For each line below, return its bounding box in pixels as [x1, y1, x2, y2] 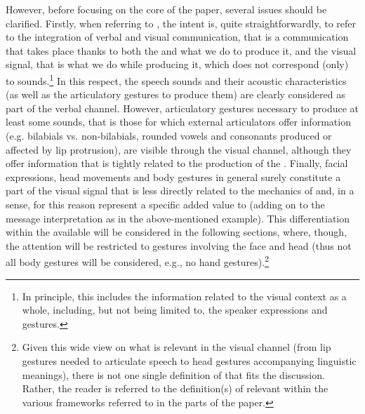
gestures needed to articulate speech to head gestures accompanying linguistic [22, 353, 357, 368]
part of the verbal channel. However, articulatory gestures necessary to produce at [6, 100, 359, 115]
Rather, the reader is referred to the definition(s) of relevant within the [22, 381, 328, 396]
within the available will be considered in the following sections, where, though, [6, 225, 347, 239]
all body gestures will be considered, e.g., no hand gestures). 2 [6, 253, 270, 269]
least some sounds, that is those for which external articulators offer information [6, 114, 351, 129]
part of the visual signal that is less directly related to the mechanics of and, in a [6, 183, 354, 198]
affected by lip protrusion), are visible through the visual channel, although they [6, 142, 352, 156]
